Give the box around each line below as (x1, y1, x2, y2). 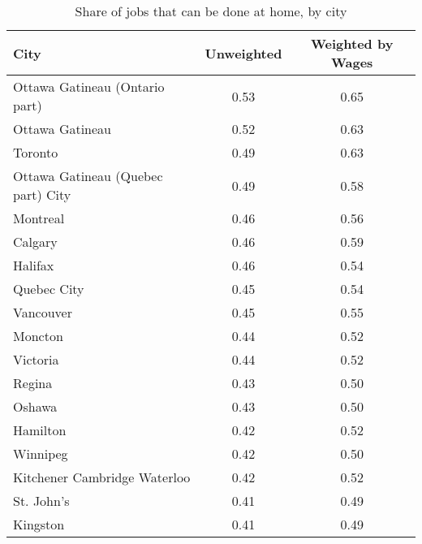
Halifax (13, 256, 54, 274)
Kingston (13, 515, 65, 533)
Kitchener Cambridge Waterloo (13, 468, 191, 486)
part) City (13, 185, 71, 204)
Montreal (13, 209, 65, 227)
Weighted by (311, 34, 394, 53)
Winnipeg (13, 444, 68, 463)
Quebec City (13, 279, 84, 298)
